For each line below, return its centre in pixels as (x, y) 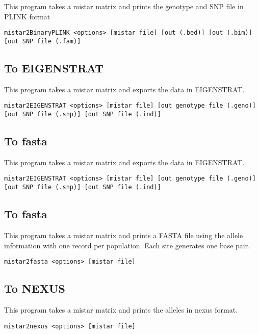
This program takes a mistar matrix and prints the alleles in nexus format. (121, 309)
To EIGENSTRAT (54, 68)
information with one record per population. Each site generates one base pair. (127, 245)
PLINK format (27, 16)
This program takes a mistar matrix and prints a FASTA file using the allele (124, 235)
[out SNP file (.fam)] (43, 41)
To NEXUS (35, 288)
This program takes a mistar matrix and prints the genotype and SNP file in (124, 6)
